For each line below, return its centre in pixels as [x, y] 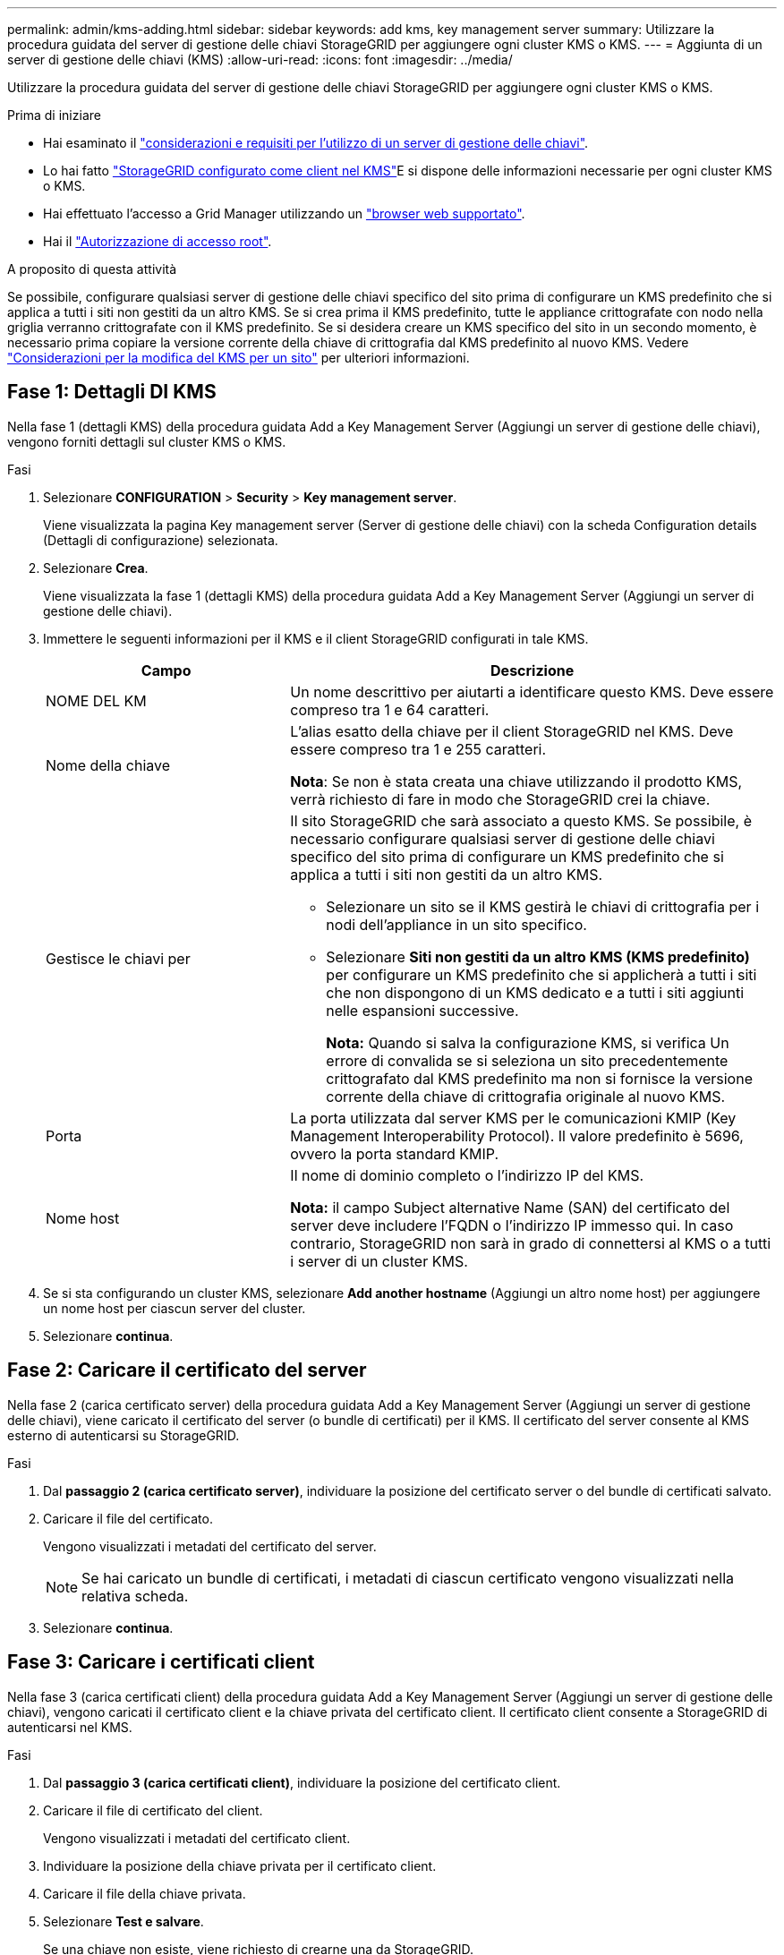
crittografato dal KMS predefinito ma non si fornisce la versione [539, 1078]
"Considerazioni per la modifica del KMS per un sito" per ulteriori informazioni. [239, 358]
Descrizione [533, 670]
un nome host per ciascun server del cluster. [175, 1308]
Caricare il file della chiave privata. [145, 1893]
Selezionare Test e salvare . [124, 1921]
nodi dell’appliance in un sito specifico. [456, 924]
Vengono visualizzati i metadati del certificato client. [197, 1838]
